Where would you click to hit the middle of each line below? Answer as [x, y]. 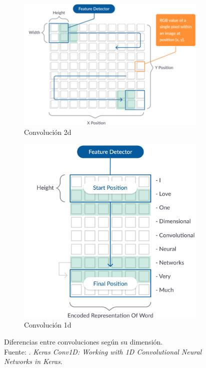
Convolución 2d [48, 132]
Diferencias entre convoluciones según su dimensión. [83, 342]
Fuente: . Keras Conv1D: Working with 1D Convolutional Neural [103, 351]
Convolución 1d [48, 325]
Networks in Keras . [33, 361]
